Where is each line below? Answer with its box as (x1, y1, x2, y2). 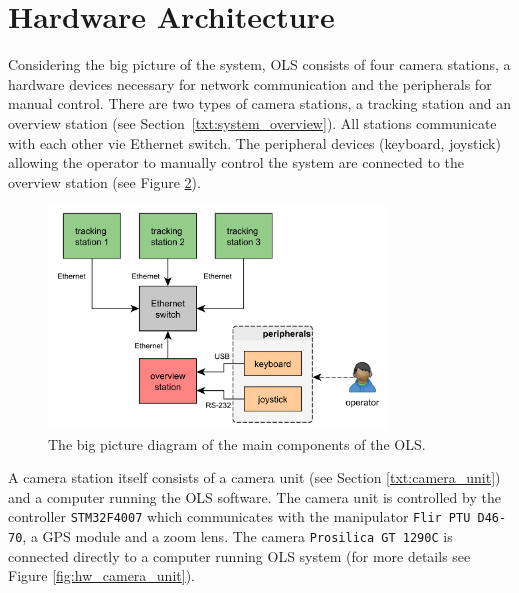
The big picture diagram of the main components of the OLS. (48, 433, 426, 454)
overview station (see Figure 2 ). (8, 171, 201, 192)
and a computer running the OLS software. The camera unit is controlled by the (8, 486, 501, 507)
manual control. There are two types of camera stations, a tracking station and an (8, 93, 511, 114)
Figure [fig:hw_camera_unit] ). (8, 565, 195, 586)
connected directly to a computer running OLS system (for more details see (8, 545, 471, 566)
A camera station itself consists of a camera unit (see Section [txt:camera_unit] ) (8, 467, 501, 488)
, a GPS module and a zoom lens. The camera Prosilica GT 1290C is (22, 526, 453, 547)
